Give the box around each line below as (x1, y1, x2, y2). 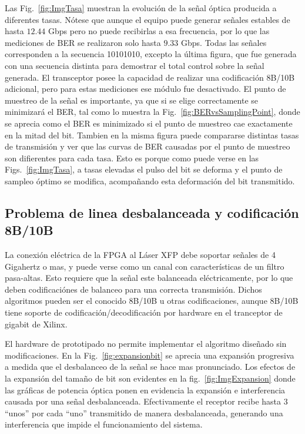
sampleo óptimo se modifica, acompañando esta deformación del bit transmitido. (5, 174, 295, 187)
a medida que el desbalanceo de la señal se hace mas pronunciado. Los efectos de (5, 360, 296, 373)
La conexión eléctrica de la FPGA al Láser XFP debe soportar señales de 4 (5, 249, 276, 261)
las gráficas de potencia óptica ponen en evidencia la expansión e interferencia (5, 383, 286, 396)
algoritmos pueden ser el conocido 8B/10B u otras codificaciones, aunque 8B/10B (5, 294, 299, 307)
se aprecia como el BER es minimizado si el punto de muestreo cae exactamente (5, 117, 293, 129)
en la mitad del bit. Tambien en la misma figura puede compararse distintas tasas (5, 128, 299, 141)
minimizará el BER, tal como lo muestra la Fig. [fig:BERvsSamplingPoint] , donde (5, 105, 300, 118)
